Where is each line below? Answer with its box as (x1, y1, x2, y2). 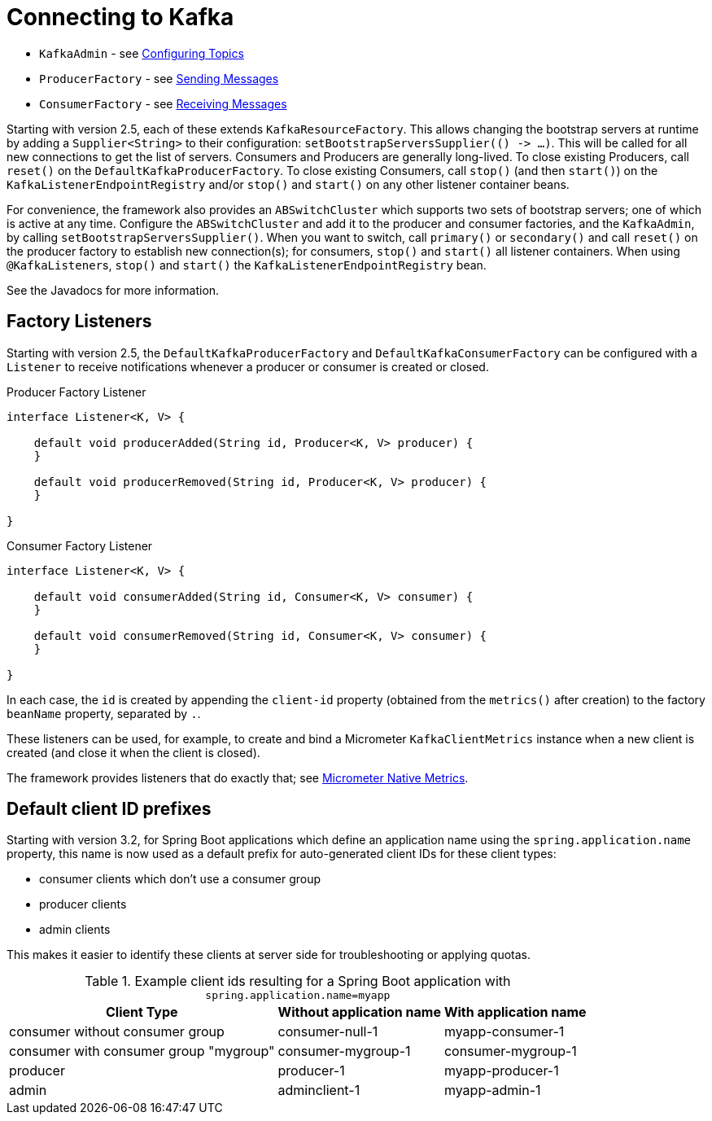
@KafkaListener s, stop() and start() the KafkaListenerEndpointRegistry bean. (7, 257, 487, 272)
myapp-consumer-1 (443, 1023, 565, 1040)
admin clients (39, 922, 111, 937)
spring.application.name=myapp (205, 989, 391, 1002)
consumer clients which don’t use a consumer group (39, 872, 321, 887)
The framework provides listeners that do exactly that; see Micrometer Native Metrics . (7, 770, 469, 785)
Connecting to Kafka (7, 3, 234, 31)
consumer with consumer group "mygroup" (9, 1043, 275, 1060)
